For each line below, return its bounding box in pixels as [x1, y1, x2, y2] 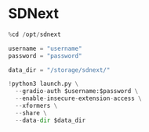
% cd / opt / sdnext [8, 30, 61, 38]
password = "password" [8, 52, 82, 59]
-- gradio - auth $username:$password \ [15, 87, 139, 95]
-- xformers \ [15, 102, 58, 110]
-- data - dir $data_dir [15, 116, 86, 124]
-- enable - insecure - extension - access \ [15, 95, 143, 102]
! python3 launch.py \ [8, 80, 79, 88]
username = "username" [8, 45, 82, 52]
